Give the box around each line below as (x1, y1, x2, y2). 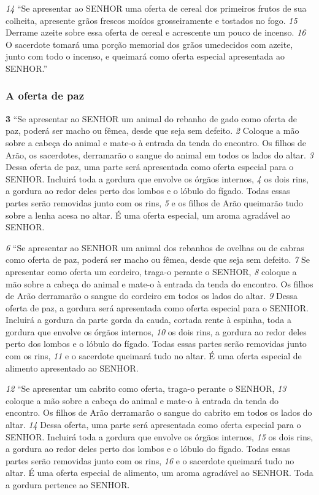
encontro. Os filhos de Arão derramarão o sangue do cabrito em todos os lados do (6, 406, 312, 419)
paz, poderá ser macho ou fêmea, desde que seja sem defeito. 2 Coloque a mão (6, 124, 299, 137)
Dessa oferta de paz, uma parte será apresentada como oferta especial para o (6, 160, 294, 173)
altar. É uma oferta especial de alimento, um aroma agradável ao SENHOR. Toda (6, 466, 313, 479)
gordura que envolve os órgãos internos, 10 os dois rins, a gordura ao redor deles (6, 325, 307, 338)
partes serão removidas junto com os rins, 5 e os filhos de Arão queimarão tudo (6, 196, 303, 209)
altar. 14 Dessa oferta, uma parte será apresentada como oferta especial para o (6, 418, 301, 431)
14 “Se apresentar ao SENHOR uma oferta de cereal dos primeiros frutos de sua (6, 2, 307, 14)
